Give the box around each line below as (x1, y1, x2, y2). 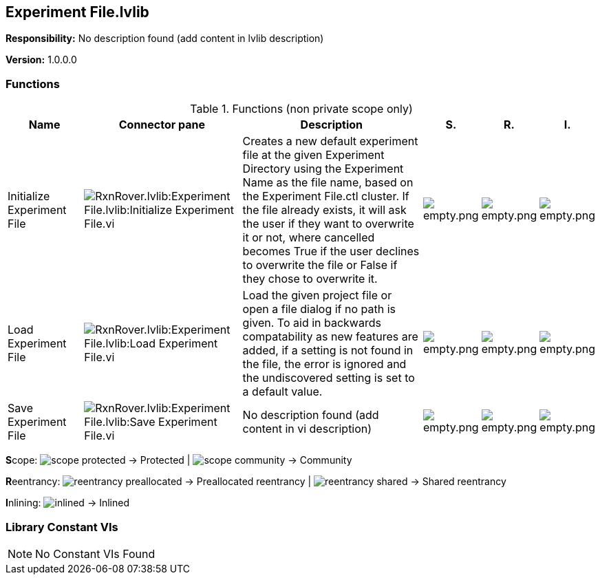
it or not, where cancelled (242, 230, 375, 245)
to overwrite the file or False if (242, 258, 398, 272)
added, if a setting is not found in (242, 343, 414, 358)
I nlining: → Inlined (6, 497, 129, 509)
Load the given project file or (242, 288, 392, 303)
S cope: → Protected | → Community (6, 454, 352, 466)
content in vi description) (242, 422, 372, 436)
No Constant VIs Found (35, 546, 156, 561)
